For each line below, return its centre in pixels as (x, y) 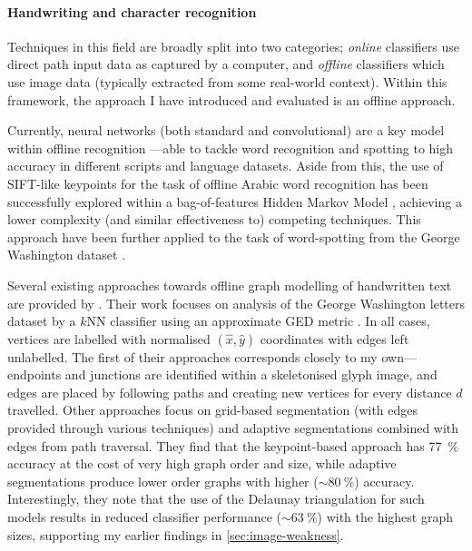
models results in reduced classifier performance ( (144, 517)
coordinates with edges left (334, 338)
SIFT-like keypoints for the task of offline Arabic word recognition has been (218, 183)
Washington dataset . (67, 255)
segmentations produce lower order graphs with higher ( (163, 481)
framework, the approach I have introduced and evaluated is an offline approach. (231, 99)
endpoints (34, 374)
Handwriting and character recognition (132, 11)
